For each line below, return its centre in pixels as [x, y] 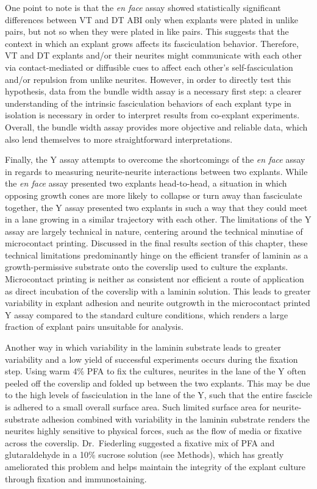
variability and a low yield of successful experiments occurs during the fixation [151, 359]
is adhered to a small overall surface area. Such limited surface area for [137, 407]
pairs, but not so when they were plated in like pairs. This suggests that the [147, 31]
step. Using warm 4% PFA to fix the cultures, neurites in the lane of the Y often [155, 371]
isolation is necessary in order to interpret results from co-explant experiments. [152, 115]
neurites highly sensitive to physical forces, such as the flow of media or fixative [153, 431]
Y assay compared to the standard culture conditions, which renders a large [147, 314]
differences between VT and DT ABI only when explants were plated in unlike [151, 19]
